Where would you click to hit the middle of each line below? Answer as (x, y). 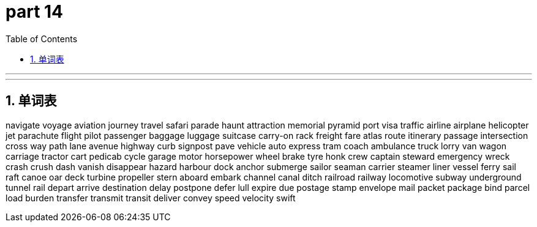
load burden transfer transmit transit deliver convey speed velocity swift (151, 198)
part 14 (35, 12)
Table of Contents (42, 39)
